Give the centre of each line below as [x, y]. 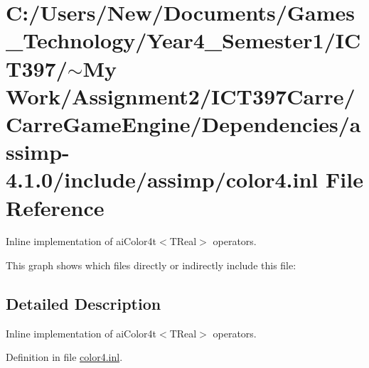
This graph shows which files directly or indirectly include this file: [151, 265]
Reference [55, 207]
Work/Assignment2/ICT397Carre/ [181, 96]
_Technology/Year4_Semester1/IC [183, 40]
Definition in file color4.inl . [64, 357]
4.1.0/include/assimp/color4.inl [162, 179]
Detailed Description [84, 304]
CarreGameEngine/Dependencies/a [183, 123]
